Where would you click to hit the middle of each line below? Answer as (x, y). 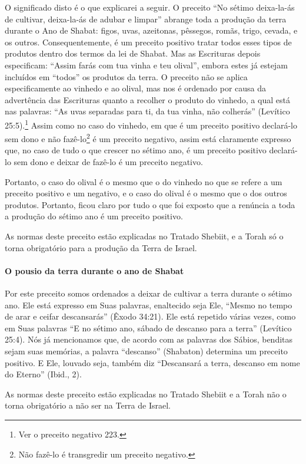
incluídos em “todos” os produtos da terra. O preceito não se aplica (126, 76)
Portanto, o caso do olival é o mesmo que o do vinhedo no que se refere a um (144, 181)
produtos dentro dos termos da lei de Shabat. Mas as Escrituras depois (133, 53)
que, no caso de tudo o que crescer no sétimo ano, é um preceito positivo (136, 150)
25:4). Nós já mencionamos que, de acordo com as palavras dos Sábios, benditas (149, 339)
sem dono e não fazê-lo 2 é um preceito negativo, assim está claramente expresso (148, 138)
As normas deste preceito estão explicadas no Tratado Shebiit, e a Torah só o (144, 236)
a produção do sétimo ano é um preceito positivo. (94, 216)
